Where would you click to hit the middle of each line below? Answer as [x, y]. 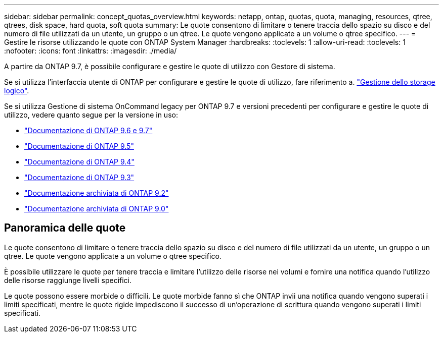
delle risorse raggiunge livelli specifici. [68, 280]
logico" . [17, 91]
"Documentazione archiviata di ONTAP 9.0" [97, 209]
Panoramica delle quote [65, 228]
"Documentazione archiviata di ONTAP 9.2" [97, 193]
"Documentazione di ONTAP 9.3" [79, 177]
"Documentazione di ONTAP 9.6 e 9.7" [88, 130]
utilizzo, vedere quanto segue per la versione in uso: [91, 115]
